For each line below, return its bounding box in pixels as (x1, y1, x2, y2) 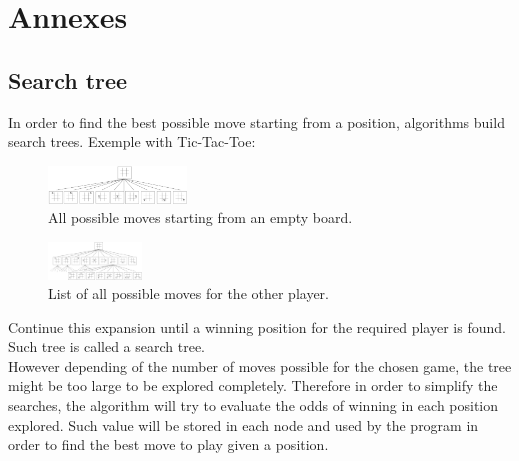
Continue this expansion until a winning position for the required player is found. (8, 316, 506, 337)
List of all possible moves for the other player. (48, 283, 329, 304)
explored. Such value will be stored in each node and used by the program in (8, 414, 479, 435)
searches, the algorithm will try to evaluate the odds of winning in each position (8, 395, 499, 416)
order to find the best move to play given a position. (8, 434, 329, 455)
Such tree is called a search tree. (8, 336, 206, 357)
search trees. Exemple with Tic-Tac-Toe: (8, 131, 256, 152)
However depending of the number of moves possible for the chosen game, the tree (8, 355, 512, 376)
